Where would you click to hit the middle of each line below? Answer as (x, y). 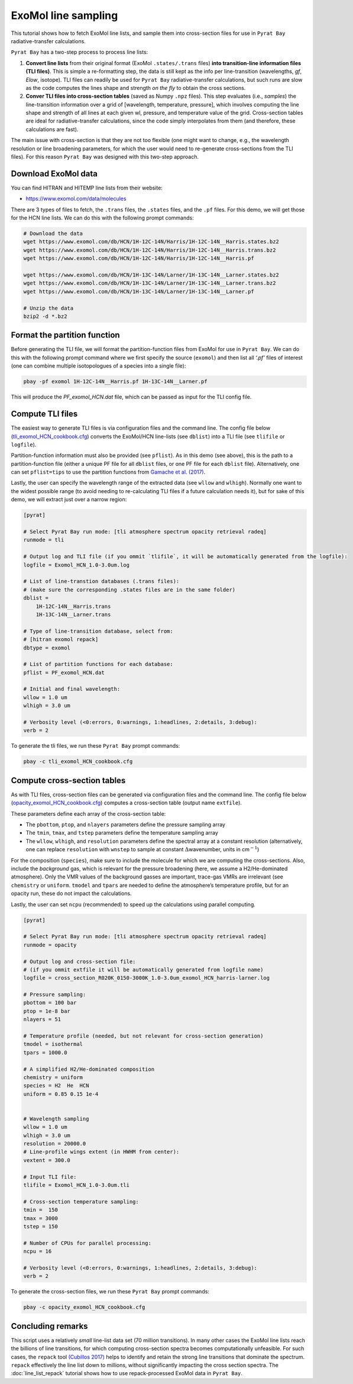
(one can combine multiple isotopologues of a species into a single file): (98, 366)
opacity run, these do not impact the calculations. (72, 893)
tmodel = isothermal (53, 1044)
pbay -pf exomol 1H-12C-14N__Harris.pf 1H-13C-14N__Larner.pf (115, 382)
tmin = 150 (41, 1210)
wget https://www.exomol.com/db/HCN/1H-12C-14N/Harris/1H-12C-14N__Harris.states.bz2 (151, 242)
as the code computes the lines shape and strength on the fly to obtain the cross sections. (136, 88)
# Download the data (53, 234)
